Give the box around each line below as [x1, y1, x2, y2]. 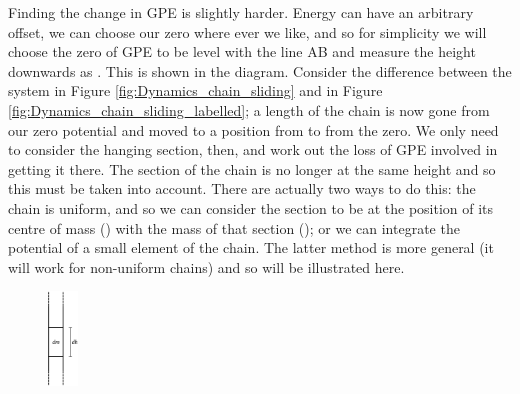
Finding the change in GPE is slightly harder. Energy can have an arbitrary [8, 2, 474, 22]
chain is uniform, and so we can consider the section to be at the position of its [8, 197, 494, 218]
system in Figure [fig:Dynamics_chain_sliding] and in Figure [8, 80, 383, 101]
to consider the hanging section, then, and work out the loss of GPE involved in [8, 139, 498, 160]
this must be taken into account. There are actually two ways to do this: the [8, 178, 476, 199]
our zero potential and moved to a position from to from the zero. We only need [8, 119, 499, 140]
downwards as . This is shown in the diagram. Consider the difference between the [8, 60, 512, 81]
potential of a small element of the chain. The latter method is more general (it [8, 237, 494, 258]
